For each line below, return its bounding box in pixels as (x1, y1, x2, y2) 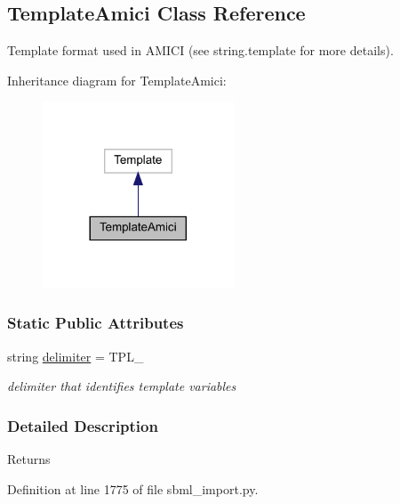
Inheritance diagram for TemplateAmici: (7, 70, 227, 89)
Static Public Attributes (7, 312, 184, 334)
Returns (7, 450, 51, 468)
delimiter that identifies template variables (7, 377, 236, 395)
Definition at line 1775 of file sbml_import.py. (7, 479, 259, 498)
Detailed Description (7, 414, 158, 436)
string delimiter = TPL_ (7, 346, 144, 365)
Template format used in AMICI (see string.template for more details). (7, 41, 394, 60)
